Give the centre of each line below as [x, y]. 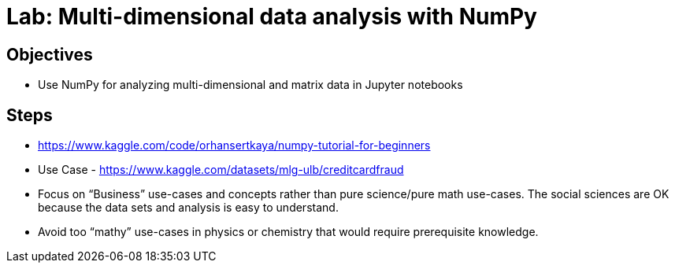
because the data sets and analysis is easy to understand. [188, 208]
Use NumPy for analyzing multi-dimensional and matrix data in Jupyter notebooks [250, 85]
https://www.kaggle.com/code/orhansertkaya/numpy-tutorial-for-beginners [234, 146]
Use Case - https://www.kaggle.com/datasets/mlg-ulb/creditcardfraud [221, 170]
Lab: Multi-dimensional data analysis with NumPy [272, 17]
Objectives [50, 54]
